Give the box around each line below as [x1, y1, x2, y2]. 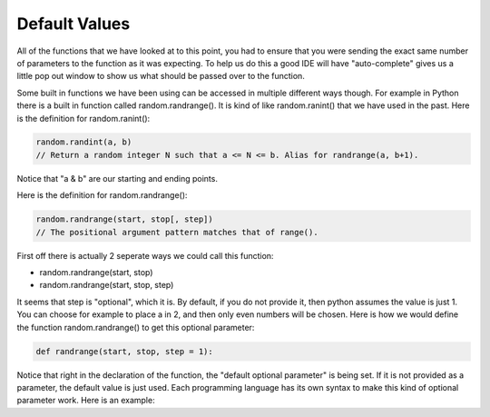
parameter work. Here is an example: [16, 395, 155, 406]
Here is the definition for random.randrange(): [16, 190, 188, 201]
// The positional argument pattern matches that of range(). [35, 227, 318, 237]
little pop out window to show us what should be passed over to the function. [16, 71, 306, 82]
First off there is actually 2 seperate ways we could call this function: [16, 250, 274, 261]
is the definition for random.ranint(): [16, 113, 151, 124]
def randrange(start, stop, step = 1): [35, 346, 213, 356]
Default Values [16, 14, 131, 34]
